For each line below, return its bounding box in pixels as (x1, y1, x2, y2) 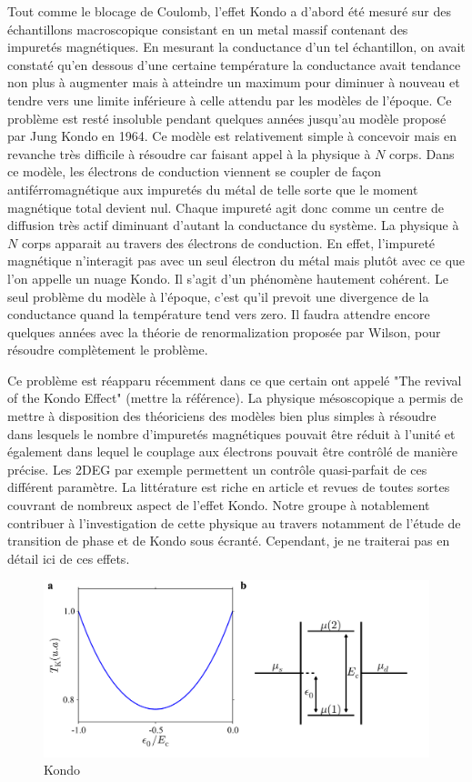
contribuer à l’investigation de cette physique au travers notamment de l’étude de (7, 513, 461, 532)
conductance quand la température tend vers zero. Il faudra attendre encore (7, 305, 430, 324)
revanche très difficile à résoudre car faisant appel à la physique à (7, 144, 371, 163)
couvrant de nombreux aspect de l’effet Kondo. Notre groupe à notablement (7, 496, 430, 515)
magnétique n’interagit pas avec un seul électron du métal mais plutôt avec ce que (7, 251, 466, 270)
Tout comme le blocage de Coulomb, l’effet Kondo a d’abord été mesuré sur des (7, 2, 451, 20)
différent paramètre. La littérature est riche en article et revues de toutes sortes (7, 477, 450, 496)
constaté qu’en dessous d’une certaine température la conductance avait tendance (7, 55, 461, 74)
